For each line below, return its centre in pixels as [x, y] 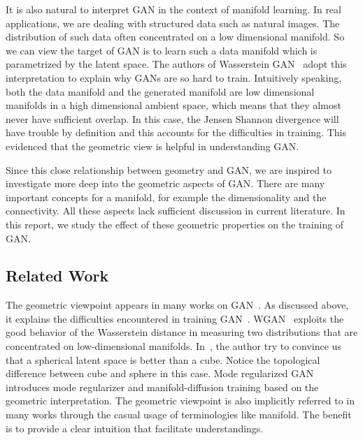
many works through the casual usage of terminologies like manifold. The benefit [179, 415]
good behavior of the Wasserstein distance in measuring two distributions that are [182, 332]
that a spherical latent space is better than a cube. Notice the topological [163, 359]
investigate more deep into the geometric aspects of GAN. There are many [165, 183]
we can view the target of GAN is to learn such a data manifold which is [162, 50]
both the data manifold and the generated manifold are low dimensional [160, 91]
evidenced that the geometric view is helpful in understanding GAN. [152, 146]
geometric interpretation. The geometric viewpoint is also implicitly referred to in [180, 401]
